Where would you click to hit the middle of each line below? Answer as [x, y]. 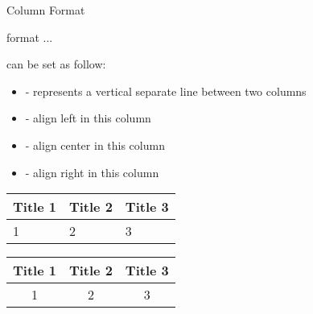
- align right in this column [92, 172]
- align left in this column [88, 118]
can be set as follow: [56, 64]
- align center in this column [95, 145]
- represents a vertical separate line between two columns [166, 91]
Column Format [46, 10]
